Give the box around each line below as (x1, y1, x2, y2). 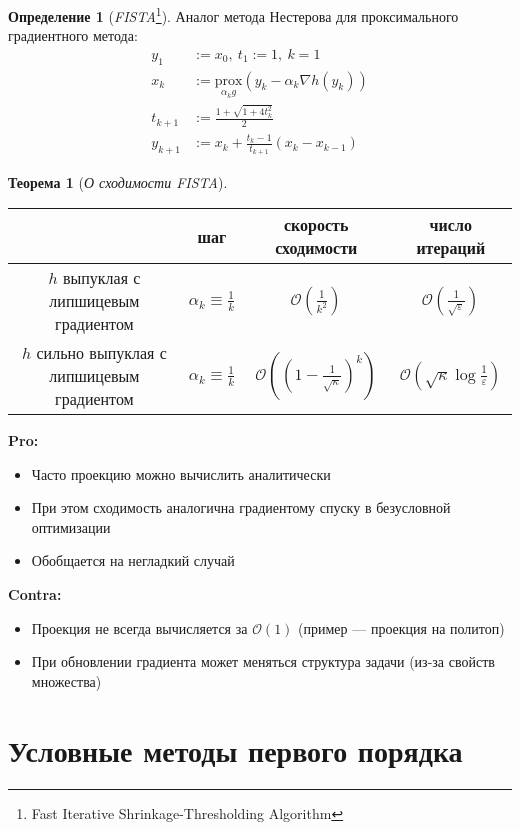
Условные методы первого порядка (8, 729, 463, 770)
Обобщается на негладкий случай (31, 550, 235, 571)
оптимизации (31, 516, 111, 537)
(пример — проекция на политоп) (298, 617, 505, 638)
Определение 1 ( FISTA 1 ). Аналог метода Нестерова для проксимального (8, 3, 459, 26)
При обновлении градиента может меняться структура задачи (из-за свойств (31, 651, 495, 672)
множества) (31, 670, 102, 691)
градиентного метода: (8, 25, 138, 46)
